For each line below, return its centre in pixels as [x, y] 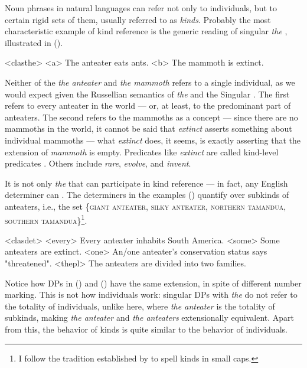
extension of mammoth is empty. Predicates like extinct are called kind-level [142, 152]
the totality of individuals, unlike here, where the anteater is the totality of [140, 306]
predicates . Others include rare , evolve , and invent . [98, 163]
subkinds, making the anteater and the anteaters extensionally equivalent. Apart [150, 317]
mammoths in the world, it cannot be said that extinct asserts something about [148, 128]
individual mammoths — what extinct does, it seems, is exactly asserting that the [153, 140]
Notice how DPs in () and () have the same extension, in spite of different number [153, 283]
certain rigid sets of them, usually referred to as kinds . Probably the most [138, 19]
